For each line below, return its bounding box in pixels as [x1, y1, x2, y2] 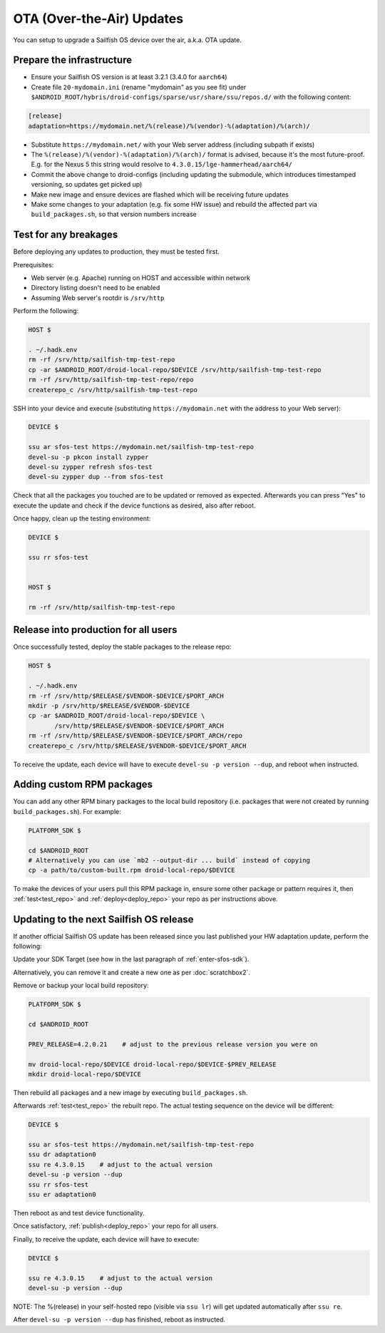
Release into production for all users [13, 624, 178, 636]
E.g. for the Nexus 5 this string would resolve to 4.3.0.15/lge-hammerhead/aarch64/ [31, 160, 292, 169]
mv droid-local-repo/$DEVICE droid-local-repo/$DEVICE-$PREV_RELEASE [28, 1060, 277, 1069]
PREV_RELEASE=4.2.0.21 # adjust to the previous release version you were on [28, 1040, 318, 1048]
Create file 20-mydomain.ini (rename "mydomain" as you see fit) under [31, 83, 247, 91]
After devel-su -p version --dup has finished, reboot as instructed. [13, 1315, 226, 1324]
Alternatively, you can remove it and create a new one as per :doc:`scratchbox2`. [13, 968, 251, 977]
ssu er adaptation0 [28, 1190, 96, 1199]
